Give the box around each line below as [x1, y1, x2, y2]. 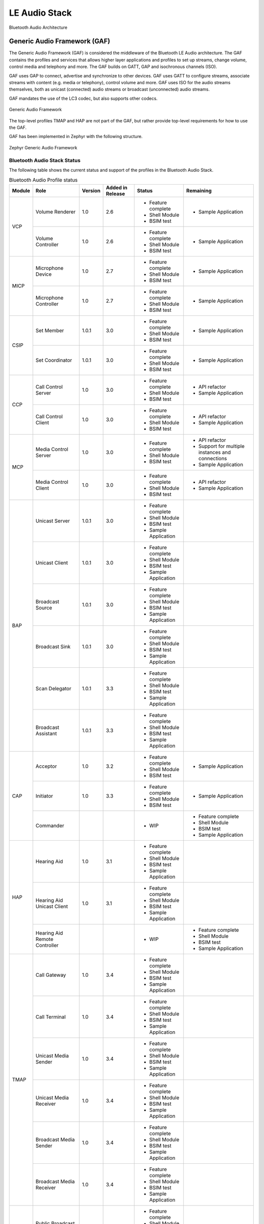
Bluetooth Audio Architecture [9, 24, 68, 30]
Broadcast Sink [35, 643, 71, 650]
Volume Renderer [35, 208, 76, 215]
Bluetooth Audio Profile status [9, 177, 78, 184]
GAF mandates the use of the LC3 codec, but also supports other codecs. [9, 95, 158, 101]
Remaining [186, 187, 212, 194]
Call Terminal [35, 1013, 66, 1020]
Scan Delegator [35, 685, 71, 692]
